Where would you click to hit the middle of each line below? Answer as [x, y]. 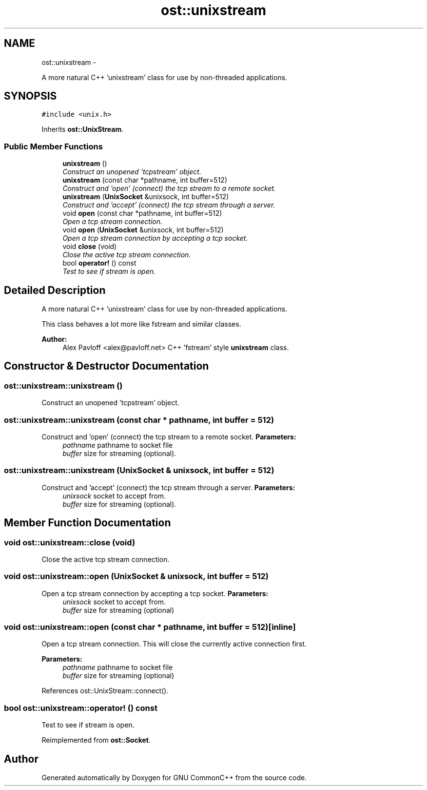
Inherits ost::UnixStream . [83, 129]
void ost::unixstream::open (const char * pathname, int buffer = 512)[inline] [150, 627]
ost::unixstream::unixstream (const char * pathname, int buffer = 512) [139, 420]
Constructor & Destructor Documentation [107, 366]
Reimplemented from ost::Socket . [96, 740]
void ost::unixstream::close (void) [70, 542]
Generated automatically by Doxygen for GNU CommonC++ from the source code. [174, 778]
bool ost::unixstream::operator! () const [81, 708]
